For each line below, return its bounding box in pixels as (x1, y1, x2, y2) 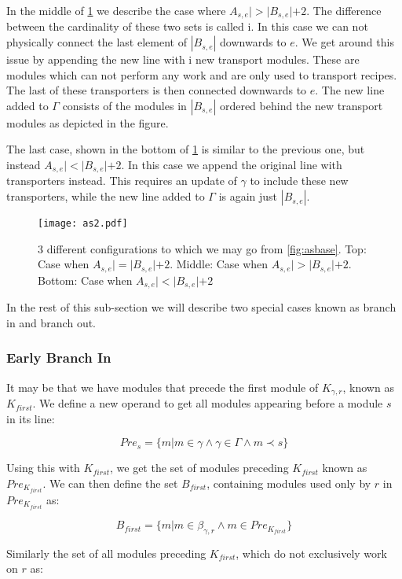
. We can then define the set (42, 474, 178, 491)
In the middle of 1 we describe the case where (6, 2, 226, 18)
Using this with (6, 459, 80, 476)
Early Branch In (6, 348, 111, 367)
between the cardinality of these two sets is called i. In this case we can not (6, 18, 368, 35)
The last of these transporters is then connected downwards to (6, 82, 307, 98)
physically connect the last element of (6, 34, 187, 50)
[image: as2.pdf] (38, 218, 128, 230)
